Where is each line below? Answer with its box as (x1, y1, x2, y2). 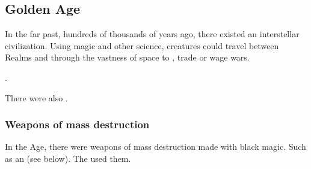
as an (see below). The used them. (5, 152, 131, 164)
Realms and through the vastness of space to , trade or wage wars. (5, 51, 250, 64)
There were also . (5, 91, 68, 104)
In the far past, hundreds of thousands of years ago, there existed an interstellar (5, 28, 300, 40)
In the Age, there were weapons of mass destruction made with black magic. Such (5, 140, 306, 153)
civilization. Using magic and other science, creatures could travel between (5, 39, 279, 52)
